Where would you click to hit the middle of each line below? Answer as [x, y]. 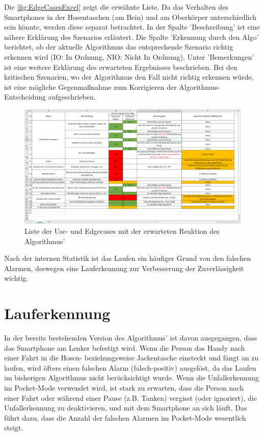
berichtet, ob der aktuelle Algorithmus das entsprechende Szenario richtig [119, 47]
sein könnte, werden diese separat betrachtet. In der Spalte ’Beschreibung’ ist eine [132, 27]
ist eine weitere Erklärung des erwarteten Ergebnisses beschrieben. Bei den [121, 67]
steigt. [14, 428]
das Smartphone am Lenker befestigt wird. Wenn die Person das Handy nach [125, 347]
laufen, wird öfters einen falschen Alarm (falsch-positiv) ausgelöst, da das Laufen [130, 367]
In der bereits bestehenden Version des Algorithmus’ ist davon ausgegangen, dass [131, 338]
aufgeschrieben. [72, 97]
